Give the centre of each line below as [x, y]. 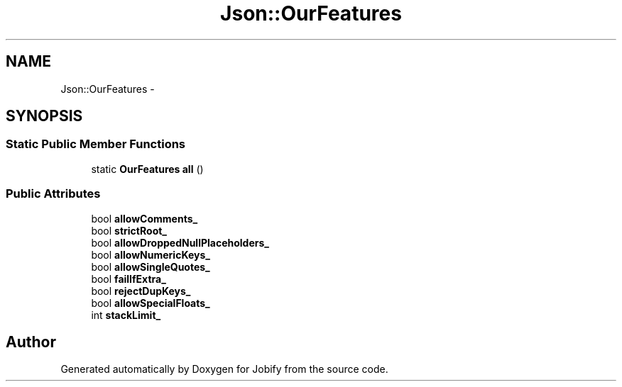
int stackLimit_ [126, 315]
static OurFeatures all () [147, 169]
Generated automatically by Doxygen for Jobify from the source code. [224, 369]
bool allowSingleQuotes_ [151, 267]
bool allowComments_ [144, 218]
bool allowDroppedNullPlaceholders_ [180, 242]
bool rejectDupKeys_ [141, 291]
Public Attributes [53, 194]
